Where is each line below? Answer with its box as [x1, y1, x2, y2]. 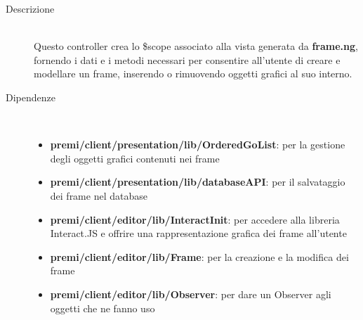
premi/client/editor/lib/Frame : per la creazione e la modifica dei [50, 249, 349, 264]
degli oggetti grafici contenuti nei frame [50, 151, 220, 165]
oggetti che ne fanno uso [50, 300, 155, 315]
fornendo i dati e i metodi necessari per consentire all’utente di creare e [34, 52, 341, 67]
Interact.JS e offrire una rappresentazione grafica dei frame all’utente [50, 226, 347, 241]
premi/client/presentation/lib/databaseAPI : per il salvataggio [50, 174, 345, 189]
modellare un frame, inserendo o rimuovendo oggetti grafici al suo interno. [34, 66, 352, 81]
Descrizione [6, 1, 55, 15]
